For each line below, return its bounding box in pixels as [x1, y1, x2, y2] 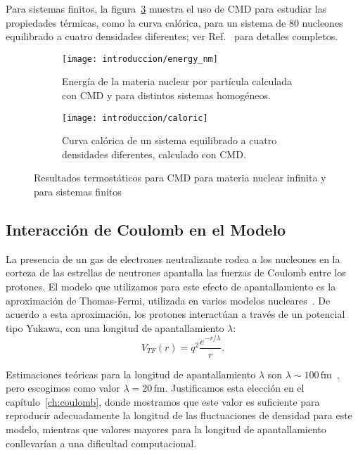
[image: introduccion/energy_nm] [62, 53, 218, 64]
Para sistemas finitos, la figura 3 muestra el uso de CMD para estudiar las [6, 1, 327, 15]
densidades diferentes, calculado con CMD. [62, 146, 246, 161]
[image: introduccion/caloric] [62, 113, 208, 123]
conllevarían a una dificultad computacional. [6, 435, 197, 450]
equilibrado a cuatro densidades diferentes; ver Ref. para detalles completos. [6, 29, 338, 44]
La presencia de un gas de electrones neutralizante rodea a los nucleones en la [6, 251, 340, 266]
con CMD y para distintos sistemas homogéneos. [62, 88, 271, 103]
